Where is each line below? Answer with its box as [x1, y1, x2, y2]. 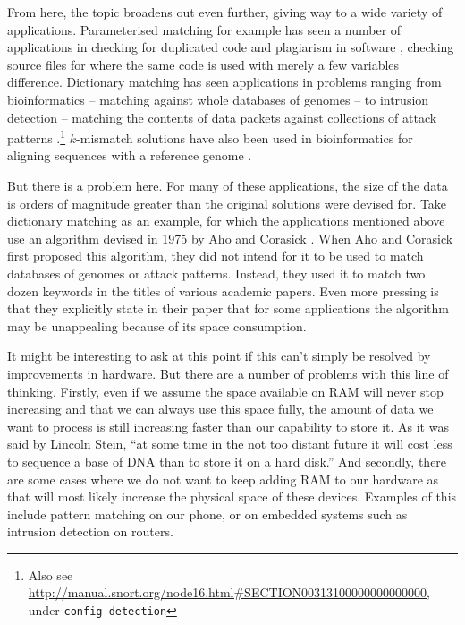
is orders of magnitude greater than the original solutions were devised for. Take [7, 193, 447, 212]
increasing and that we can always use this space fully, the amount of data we [7, 399, 434, 418]
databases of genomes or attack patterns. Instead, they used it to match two [7, 263, 426, 282]
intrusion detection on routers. [7, 522, 173, 541]
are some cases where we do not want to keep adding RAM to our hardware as [7, 469, 439, 488]
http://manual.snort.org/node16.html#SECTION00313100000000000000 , [28, 583, 430, 602]
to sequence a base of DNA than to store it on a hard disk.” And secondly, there [7, 451, 447, 470]
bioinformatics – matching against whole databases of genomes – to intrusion [7, 90, 429, 108]
